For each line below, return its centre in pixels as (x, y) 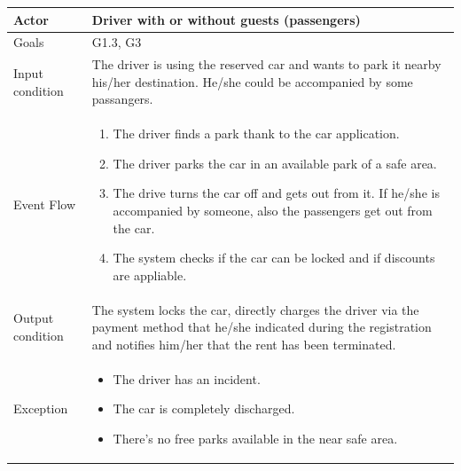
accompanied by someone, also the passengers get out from (273, 210)
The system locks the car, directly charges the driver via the (255, 309)
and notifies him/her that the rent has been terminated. (244, 344)
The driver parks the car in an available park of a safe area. (275, 163)
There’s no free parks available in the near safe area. (255, 438)
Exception (41, 408)
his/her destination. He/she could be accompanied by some (252, 81)
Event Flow (44, 204)
